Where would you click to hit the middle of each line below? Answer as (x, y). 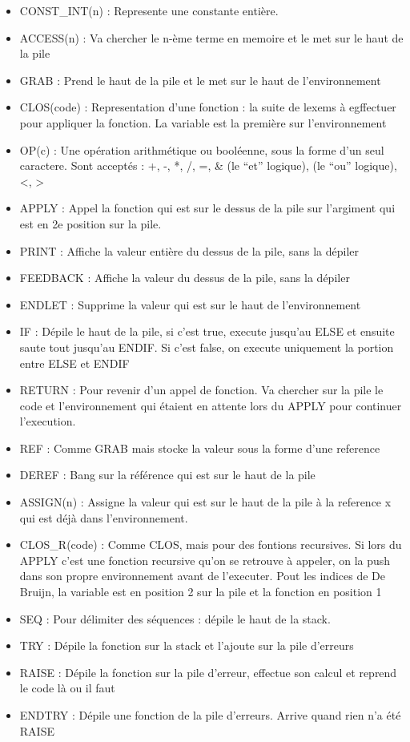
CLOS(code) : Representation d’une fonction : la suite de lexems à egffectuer (208, 107)
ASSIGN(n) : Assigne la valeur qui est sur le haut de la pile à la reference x (205, 502)
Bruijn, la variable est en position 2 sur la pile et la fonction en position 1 (201, 592)
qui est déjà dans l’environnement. (104, 517)
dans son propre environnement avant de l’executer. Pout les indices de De (203, 576)
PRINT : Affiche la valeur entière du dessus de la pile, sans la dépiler (189, 250)
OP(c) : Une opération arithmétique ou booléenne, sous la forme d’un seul (202, 149)
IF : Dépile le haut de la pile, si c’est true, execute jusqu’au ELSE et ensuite (207, 331)
